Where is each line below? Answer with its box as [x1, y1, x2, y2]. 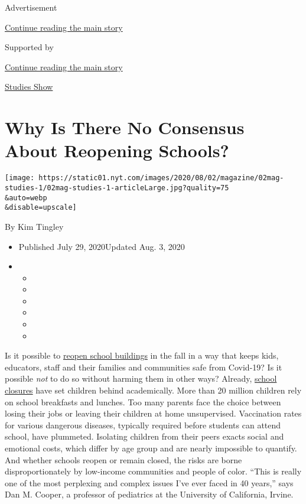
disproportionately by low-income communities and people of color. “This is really [5, 465, 302, 477]
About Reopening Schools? [5, 138, 229, 162]
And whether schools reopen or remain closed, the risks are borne [5, 453, 242, 466]
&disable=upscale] [5, 203, 77, 212]
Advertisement [5, 1, 57, 13]
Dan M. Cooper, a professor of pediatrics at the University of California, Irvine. [5, 488, 294, 500]
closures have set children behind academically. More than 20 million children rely [5, 384, 302, 396]
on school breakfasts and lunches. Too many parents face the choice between [5, 395, 281, 408]
